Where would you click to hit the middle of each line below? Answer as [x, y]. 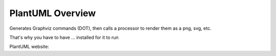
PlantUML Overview [53, 13]
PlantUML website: [29, 47]
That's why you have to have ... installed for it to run [64, 37]
